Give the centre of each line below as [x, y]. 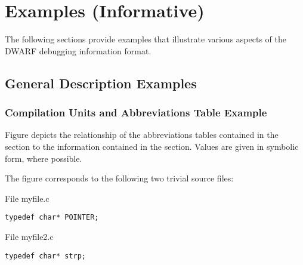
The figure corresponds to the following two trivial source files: [119, 178]
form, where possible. [44, 158]
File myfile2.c [29, 236]
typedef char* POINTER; [52, 218]
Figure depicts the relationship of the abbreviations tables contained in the [142, 135]
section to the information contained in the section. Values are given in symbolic [152, 146]
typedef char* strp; [46, 256]
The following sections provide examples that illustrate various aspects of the [146, 39]
